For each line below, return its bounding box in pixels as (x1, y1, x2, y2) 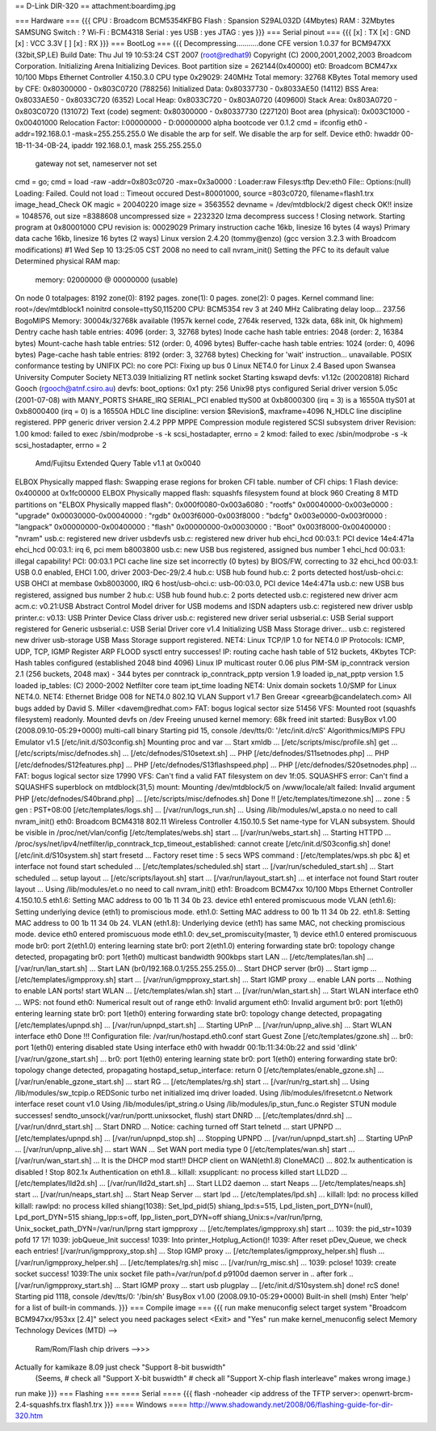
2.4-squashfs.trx (15, 1399, 71, 1410)
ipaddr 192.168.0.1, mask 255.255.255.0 (71, 140, 202, 150)
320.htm (15, 1411, 44, 1420)
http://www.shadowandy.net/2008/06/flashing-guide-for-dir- (189, 1399, 393, 1410)
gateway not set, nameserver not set (35, 158, 157, 169)
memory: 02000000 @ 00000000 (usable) (35, 275, 178, 285)
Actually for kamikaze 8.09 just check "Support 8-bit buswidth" (15, 1362, 226, 1372)
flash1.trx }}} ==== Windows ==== (72, 1399, 188, 1410)
